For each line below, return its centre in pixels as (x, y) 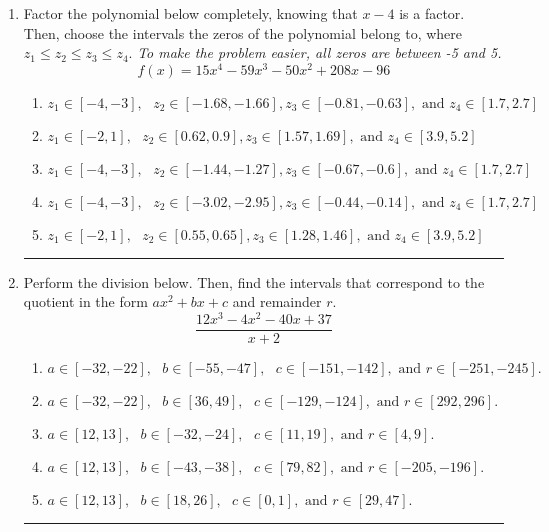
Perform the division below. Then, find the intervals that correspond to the (254, 281)
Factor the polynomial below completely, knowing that (190, 13)
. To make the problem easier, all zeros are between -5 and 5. (315, 52)
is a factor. (432, 13)
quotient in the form (85, 301)
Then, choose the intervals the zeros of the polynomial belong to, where (243, 32)
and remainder (277, 301)
